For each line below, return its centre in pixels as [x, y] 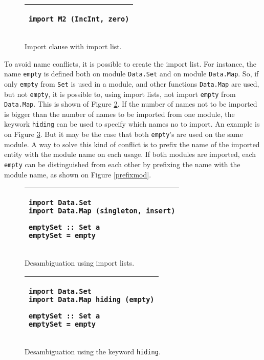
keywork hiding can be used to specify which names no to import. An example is [132, 124]
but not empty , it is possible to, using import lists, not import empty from [120, 94]
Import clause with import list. [73, 46]
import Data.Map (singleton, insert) [102, 211]
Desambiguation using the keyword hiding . [93, 351]
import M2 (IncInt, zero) [79, 19]
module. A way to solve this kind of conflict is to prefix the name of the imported [132, 144]
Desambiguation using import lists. [80, 263]
